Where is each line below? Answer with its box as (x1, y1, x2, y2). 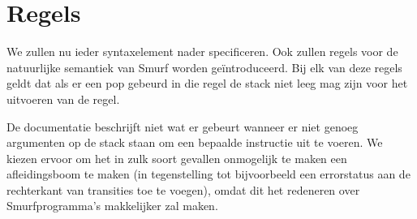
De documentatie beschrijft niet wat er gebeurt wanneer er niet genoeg (6, 118, 359, 135)
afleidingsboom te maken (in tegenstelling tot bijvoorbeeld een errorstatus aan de (6, 165, 411, 182)
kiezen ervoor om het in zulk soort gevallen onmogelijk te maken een (6, 149, 347, 166)
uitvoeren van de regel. (6, 90, 120, 107)
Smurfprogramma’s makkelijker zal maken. (6, 197, 218, 214)
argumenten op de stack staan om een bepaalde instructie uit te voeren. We (6, 134, 383, 151)
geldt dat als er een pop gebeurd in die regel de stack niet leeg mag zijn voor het (6, 75, 408, 92)
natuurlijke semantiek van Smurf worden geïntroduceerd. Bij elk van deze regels (6, 58, 402, 75)
